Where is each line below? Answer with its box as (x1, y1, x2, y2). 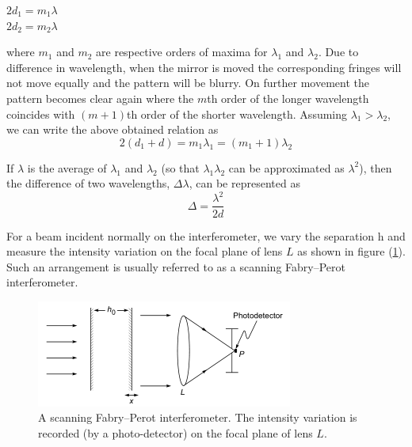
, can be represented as (189, 175, 300, 191)
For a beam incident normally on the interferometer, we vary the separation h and (6, 227, 406, 244)
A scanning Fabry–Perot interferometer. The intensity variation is (38, 409, 357, 426)
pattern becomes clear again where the (6, 89, 194, 106)
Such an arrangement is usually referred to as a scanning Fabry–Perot (6, 258, 345, 275)
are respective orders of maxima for (96, 44, 268, 60)
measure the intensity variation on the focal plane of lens (6, 243, 283, 259)
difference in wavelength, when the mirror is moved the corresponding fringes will (6, 59, 402, 75)
